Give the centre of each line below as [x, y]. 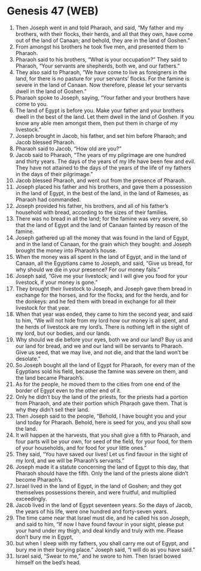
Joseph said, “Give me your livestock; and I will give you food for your [101, 276]
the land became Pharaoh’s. [50, 377]
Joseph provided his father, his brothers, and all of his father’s [92, 206]
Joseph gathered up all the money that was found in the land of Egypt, [102, 237]
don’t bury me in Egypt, [44, 537]
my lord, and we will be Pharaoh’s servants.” [70, 460]
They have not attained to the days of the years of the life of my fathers [103, 167]
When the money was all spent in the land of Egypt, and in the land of [101, 256]
